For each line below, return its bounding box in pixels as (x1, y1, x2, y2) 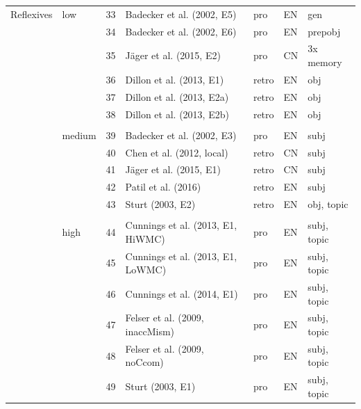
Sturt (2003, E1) (125, 379, 196, 394)
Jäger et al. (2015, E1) (125, 162, 221, 177)
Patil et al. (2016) (125, 179, 201, 194)
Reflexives (10, 6, 53, 21)
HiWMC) (125, 231, 165, 246)
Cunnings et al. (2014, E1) (125, 286, 238, 300)
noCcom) (125, 355, 164, 369)
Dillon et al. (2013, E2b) (125, 106, 229, 121)
